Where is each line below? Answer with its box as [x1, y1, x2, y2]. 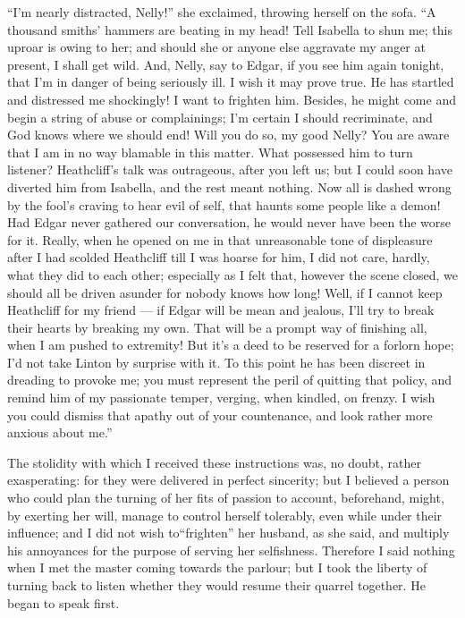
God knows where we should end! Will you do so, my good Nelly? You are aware [7, 125, 450, 144]
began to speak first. [7, 593, 120, 612]
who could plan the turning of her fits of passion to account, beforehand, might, [7, 488, 444, 507]
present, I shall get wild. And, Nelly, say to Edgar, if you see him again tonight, [7, 55, 444, 73]
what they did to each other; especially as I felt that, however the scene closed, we [7, 265, 458, 284]
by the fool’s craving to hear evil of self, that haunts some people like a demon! [7, 195, 441, 214]
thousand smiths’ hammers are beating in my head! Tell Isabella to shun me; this [7, 20, 452, 38]
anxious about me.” [7, 423, 113, 442]
